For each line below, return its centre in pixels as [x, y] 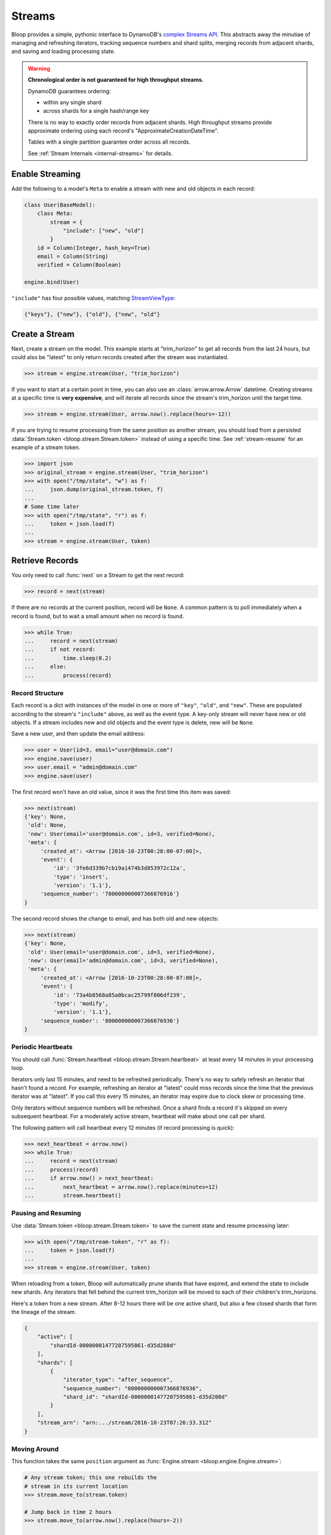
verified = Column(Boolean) [79, 265]
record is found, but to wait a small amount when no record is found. [97, 616]
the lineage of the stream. [44, 1312]
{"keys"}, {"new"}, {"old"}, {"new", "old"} [92, 314]
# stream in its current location [76, 1486]
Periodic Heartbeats [42, 1047]
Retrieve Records [45, 561]
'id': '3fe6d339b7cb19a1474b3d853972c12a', [120, 868]
